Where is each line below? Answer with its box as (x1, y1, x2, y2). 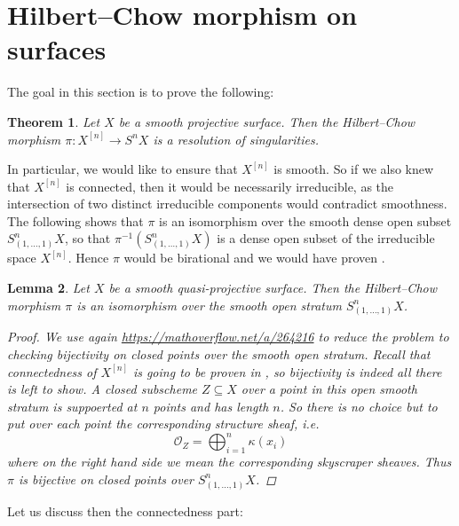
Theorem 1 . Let (7, 112, 100, 130)
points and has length (153, 396, 269, 415)
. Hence (67, 248, 109, 267)
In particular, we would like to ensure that (7, 160, 238, 178)
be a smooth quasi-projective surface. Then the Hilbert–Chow (108, 279, 437, 297)
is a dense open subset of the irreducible (217, 229, 435, 247)
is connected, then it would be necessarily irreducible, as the (66, 177, 394, 195)
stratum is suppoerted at (7, 396, 138, 415)
